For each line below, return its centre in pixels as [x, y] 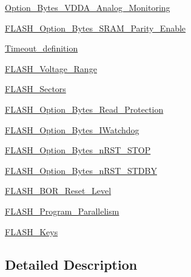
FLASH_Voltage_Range [51, 68]
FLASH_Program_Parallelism [62, 211]
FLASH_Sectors [35, 89]
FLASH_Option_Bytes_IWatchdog [72, 129]
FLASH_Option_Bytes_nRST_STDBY [81, 170]
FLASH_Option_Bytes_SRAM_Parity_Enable [95, 28]
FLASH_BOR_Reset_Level [58, 191]
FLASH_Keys [32, 231]
